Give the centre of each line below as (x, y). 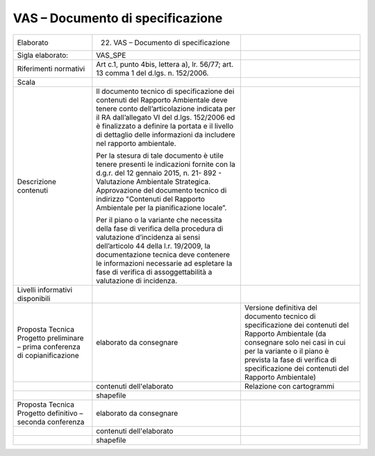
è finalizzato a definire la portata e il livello (165, 126)
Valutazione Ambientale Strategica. (153, 181)
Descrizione (37, 181)
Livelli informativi (45, 290)
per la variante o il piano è (286, 351)
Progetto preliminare (50, 338)
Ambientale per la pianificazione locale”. (161, 207)
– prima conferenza (49, 346)
